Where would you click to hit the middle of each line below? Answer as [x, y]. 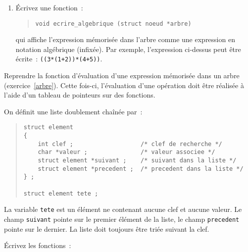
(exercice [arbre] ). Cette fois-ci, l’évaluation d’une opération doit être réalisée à [124, 85]
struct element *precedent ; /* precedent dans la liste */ [141, 169]
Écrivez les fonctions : [38, 245]
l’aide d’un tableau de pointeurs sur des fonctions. [80, 95]
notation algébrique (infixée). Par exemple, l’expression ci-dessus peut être [128, 49]
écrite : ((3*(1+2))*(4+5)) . [59, 59]
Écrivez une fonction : [49, 7]
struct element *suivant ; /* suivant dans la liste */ [137, 161]
